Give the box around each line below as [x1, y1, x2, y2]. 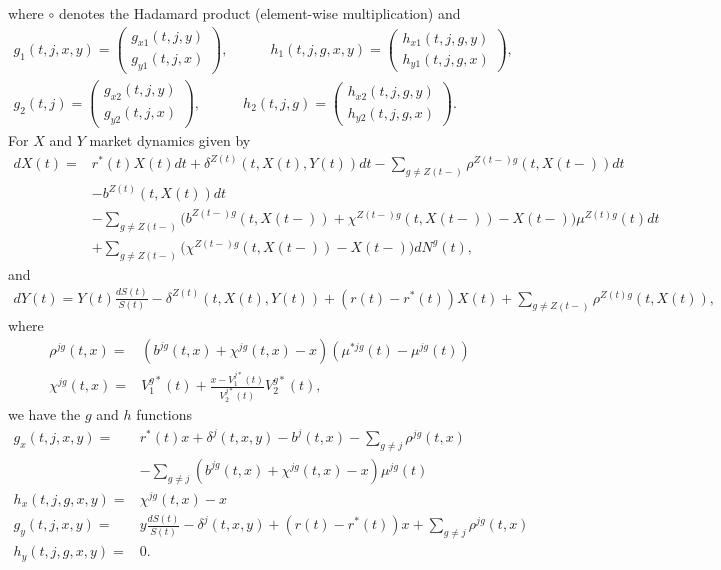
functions [136, 403, 193, 424]
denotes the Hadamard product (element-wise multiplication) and [58, 3, 461, 23]
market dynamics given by [89, 130, 251, 151]
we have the [8, 403, 81, 424]
